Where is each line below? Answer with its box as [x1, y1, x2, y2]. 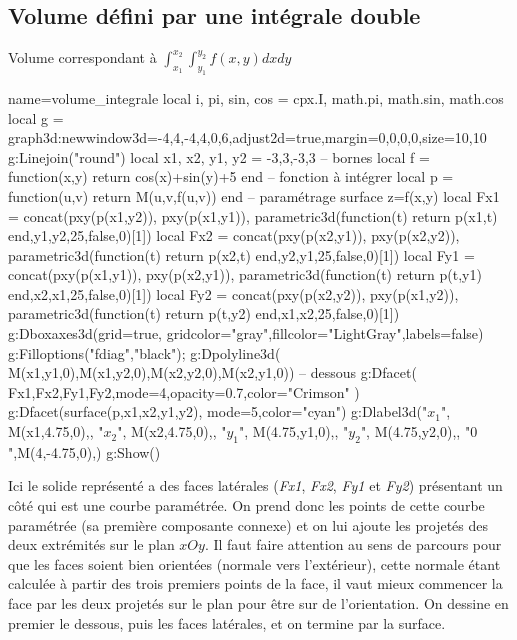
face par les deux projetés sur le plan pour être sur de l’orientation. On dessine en [8, 593, 509, 613]
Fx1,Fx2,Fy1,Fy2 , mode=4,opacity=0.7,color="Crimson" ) [8, 381, 360, 402]
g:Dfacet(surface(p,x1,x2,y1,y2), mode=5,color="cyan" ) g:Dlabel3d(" [8, 401, 428, 422]
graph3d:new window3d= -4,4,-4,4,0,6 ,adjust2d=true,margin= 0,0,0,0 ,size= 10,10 [8, 127, 487, 148]
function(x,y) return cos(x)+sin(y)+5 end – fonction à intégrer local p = [8, 166, 454, 187]
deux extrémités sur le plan [8, 534, 175, 555]
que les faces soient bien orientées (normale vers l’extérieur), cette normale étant [8, 553, 501, 574]
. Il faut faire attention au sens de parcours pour [204, 534, 502, 555]
